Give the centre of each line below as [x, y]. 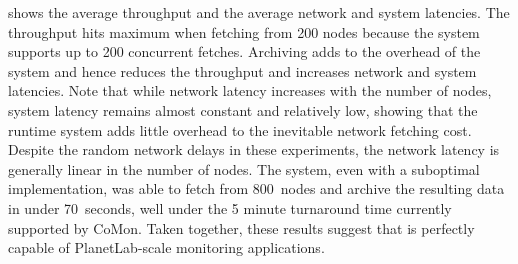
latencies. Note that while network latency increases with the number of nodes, [250, 90]
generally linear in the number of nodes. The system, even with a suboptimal [244, 168]
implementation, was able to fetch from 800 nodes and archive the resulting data [256, 188]
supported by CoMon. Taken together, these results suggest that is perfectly [241, 227]
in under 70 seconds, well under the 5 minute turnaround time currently [230, 207]
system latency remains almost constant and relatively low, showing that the [243, 109]
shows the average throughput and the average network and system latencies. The [259, 12]
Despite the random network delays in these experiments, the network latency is [254, 149]
